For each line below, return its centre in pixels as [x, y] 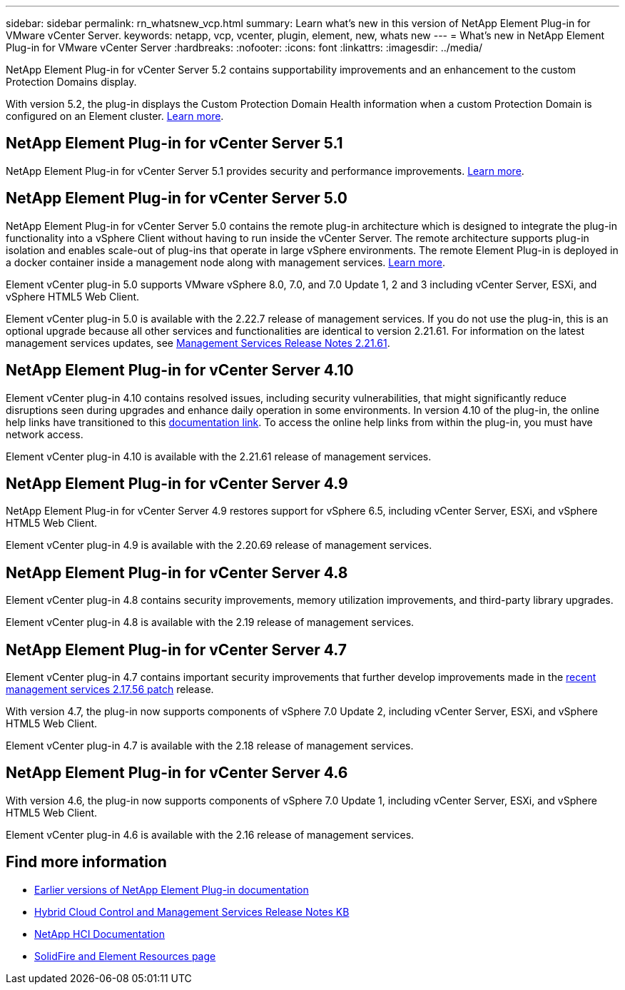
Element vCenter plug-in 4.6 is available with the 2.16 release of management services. [210, 834]
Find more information [86, 862]
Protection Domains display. [71, 82]
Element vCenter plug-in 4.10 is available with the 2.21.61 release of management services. [219, 456]
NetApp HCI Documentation [100, 934]
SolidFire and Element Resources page [125, 956]
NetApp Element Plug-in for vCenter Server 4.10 [180, 370]
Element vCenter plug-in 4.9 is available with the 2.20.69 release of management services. [219, 545]
